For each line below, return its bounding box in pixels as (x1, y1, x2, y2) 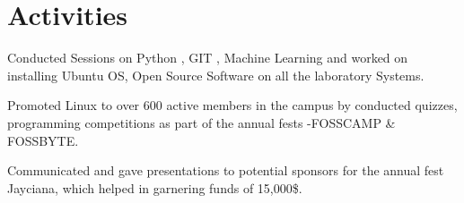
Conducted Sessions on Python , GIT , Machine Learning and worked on (7, 48, 408, 67)
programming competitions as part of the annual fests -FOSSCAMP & (7, 113, 396, 131)
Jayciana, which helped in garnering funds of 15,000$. (7, 178, 302, 197)
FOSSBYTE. (7, 131, 79, 149)
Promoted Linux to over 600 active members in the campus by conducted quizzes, (7, 96, 458, 114)
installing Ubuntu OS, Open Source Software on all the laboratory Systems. (7, 65, 425, 84)
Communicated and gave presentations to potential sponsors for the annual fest (7, 161, 444, 180)
